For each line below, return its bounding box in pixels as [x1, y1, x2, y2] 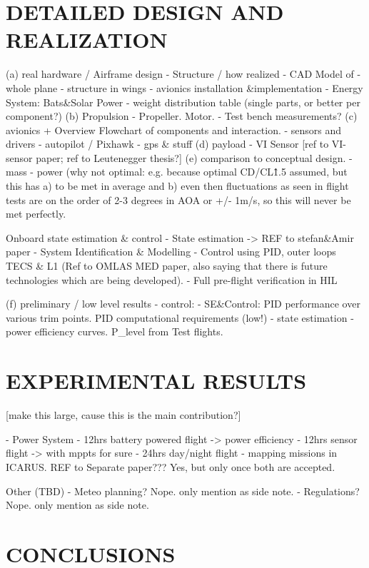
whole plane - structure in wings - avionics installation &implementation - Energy [6, 80, 363, 95]
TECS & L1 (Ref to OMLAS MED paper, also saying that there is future [6, 258, 328, 273]
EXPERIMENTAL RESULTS [6, 366, 307, 395]
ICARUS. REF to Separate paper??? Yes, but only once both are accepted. [6, 459, 335, 474]
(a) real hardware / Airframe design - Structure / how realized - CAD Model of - [6, 66, 361, 81]
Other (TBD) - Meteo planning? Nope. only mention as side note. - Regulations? [6, 483, 360, 498]
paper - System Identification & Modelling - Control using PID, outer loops [6, 244, 336, 259]
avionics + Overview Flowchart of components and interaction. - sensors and [6, 122, 342, 137]
